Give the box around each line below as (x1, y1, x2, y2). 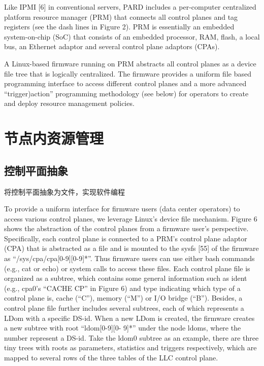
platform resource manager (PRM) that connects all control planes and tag (4, 11, 238, 22)
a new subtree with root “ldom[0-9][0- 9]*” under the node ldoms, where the (4, 322, 241, 333)
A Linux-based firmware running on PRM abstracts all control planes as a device (4, 58, 256, 68)
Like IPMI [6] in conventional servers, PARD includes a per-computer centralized (4, 2, 256, 12)
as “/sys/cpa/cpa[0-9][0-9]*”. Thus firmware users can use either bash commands (4, 253, 255, 264)
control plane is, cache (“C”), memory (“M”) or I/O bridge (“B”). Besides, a (4, 292, 243, 303)
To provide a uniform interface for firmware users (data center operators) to (4, 203, 240, 214)
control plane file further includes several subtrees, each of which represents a (4, 303, 244, 313)
